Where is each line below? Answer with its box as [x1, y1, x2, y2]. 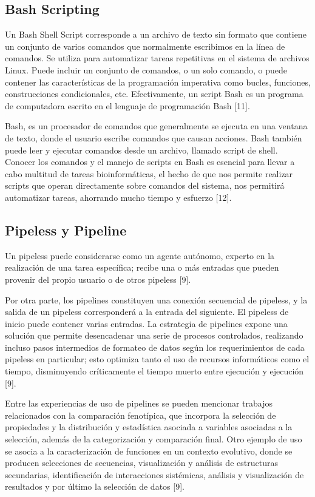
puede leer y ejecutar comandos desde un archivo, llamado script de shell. [5, 143, 278, 156]
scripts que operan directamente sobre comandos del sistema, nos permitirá [5, 179, 285, 192]
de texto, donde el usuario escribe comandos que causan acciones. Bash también [5, 131, 302, 144]
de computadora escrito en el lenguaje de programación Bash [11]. [5, 99, 250, 112]
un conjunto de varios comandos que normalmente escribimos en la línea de [5, 39, 285, 52]
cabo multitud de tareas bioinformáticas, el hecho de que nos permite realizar [5, 167, 293, 180]
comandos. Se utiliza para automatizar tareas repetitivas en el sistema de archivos [5, 52, 310, 64]
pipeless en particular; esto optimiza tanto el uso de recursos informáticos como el [5, 353, 310, 365]
